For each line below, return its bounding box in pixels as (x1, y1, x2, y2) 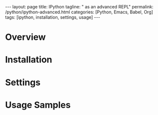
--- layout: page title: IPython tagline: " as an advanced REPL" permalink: (5, 4, 154, 9)
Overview (5, 32, 46, 43)
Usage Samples (5, 99, 71, 111)
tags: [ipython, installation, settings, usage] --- (5, 14, 101, 20)
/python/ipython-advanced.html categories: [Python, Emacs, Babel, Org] (5, 9, 154, 15)
